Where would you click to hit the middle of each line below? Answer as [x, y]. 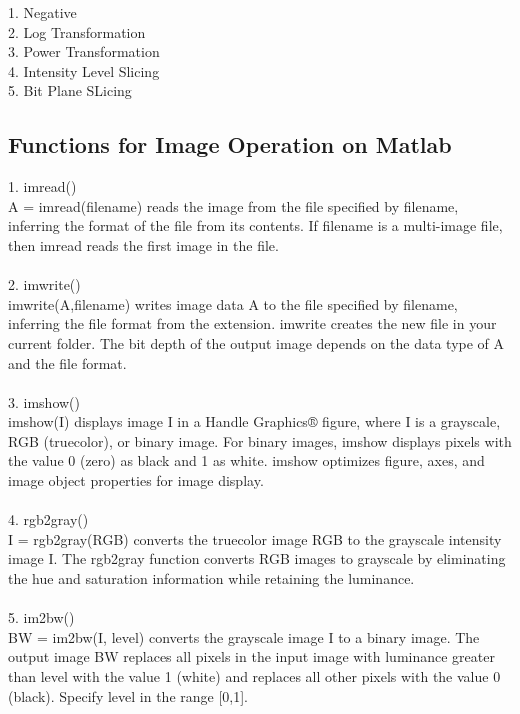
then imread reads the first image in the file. [143, 244]
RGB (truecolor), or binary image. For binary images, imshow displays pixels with [260, 440]
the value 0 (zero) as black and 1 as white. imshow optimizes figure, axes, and [246, 460]
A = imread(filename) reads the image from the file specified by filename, [233, 205]
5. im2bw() [41, 617]
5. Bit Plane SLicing [70, 90]
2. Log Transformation [77, 31]
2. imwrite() [44, 284]
